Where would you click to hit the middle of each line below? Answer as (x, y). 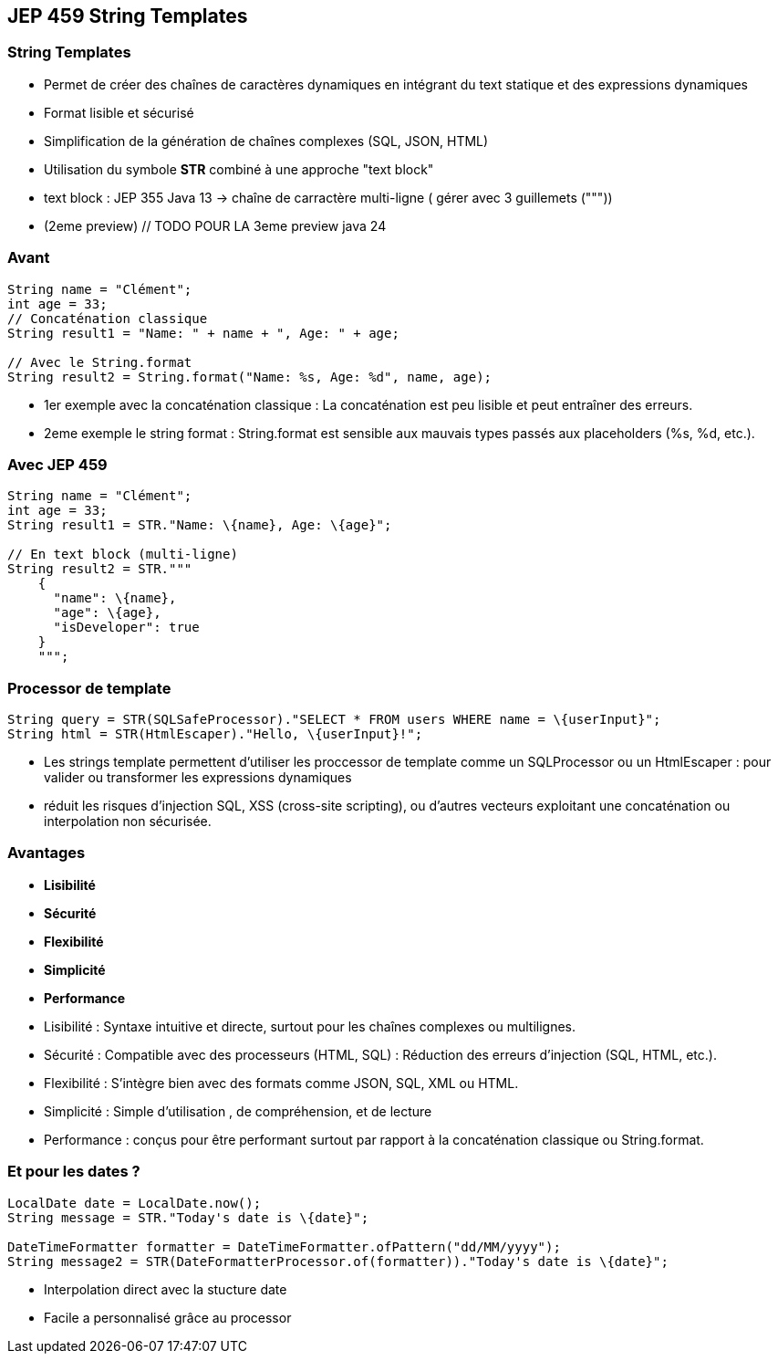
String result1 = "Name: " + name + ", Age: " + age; (203, 333)
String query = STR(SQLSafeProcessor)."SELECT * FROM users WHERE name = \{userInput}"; (334, 720)
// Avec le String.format (100, 362)
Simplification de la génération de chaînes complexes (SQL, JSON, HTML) (266, 141)
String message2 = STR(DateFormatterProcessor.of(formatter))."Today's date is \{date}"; (338, 1261)
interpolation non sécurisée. (128, 822)
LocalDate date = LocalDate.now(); (135, 1203)
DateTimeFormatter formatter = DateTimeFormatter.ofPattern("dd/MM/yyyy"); (284, 1246)
